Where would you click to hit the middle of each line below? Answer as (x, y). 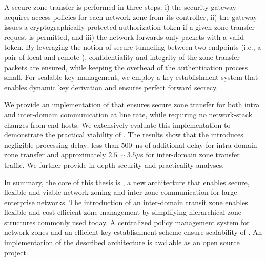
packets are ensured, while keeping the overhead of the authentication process (126, 67)
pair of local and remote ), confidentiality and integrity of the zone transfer (122, 57)
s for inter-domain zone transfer (190, 155)
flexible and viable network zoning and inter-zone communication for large (121, 192)
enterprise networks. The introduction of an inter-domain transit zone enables (126, 202)
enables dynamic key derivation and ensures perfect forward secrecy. (111, 87)
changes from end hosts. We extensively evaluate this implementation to (117, 124)
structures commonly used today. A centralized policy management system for (127, 222)
